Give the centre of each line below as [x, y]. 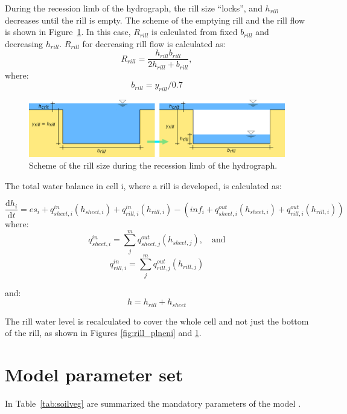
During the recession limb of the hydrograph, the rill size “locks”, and [134, 8]
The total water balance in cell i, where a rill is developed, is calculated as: [143, 185]
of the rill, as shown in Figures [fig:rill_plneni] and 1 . [103, 333]
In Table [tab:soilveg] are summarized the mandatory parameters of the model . [153, 403]
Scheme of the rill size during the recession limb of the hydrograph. [153, 165]
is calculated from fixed [195, 32]
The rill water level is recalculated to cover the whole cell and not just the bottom [157, 321]
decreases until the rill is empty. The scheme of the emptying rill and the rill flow [155, 20]
